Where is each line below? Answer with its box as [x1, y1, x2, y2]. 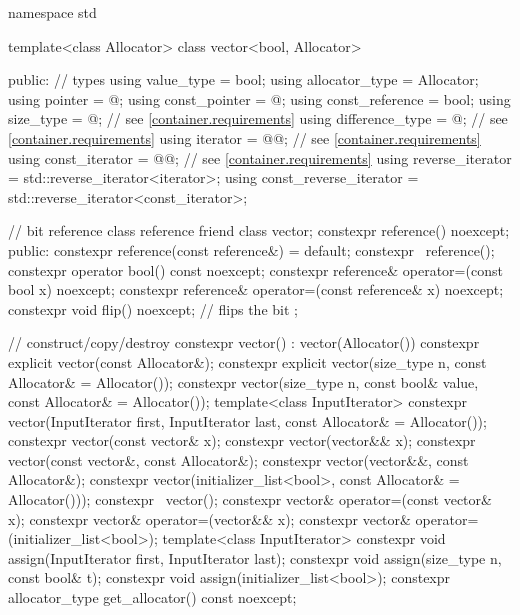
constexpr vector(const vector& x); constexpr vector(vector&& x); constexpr [8, 430, 476, 451]
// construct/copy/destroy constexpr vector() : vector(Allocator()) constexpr [8, 332, 480, 353]
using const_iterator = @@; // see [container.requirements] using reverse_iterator [8, 147, 512, 168]
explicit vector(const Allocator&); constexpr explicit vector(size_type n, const [8, 351, 487, 372]
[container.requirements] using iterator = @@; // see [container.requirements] [8, 127, 481, 148]
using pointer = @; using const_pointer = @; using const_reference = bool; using [8, 88, 511, 109]
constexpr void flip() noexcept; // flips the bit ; [8, 298, 298, 319]
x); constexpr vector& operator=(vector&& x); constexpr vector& [8, 508, 411, 529]
